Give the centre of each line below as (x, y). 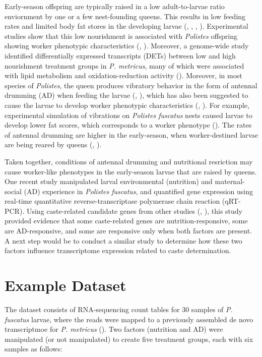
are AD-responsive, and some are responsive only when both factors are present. (128, 231)
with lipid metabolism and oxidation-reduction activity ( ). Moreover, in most (123, 75)
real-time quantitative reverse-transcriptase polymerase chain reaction (112, 201)
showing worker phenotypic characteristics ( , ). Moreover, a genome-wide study (127, 46)
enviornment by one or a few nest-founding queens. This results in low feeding (125, 16)
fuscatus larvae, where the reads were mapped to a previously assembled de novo (129, 319)
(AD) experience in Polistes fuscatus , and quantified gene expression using (139, 191)
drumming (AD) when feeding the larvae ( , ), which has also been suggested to (126, 95)
